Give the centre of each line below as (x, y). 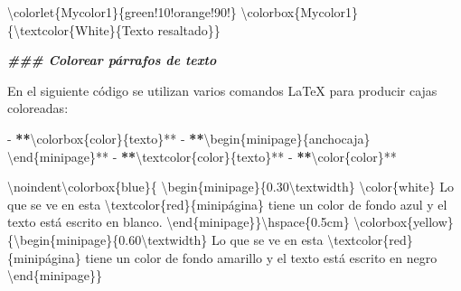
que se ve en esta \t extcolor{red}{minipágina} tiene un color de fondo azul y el (227, 204)
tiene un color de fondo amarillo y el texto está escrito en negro (261, 257)
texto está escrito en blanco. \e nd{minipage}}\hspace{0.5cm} (179, 222)
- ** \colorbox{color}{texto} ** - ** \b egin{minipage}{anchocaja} (189, 138)
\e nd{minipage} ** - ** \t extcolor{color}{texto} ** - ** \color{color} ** (202, 156)
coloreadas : (38, 108)
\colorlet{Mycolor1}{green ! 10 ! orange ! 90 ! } (122, 12)
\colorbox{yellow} (404, 222)
